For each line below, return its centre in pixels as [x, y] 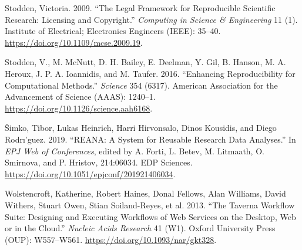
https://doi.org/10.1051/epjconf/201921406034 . [90, 173]
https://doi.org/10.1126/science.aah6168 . [79, 108]
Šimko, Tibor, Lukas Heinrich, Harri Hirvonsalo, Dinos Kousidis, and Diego [141, 128]
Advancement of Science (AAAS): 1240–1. [80, 97]
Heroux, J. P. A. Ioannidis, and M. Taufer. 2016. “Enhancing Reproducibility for [150, 73]
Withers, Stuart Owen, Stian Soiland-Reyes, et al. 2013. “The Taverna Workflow [150, 205]
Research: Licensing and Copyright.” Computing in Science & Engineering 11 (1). [151, 19]
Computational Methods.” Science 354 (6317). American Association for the [141, 85]
